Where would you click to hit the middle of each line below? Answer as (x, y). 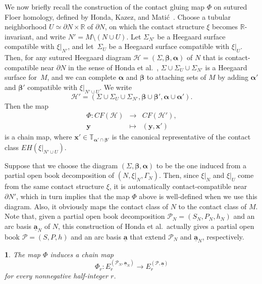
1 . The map (23, 254)
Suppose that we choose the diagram (61, 165)
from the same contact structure (55, 186)
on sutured (230, 7)
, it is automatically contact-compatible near (178, 186)
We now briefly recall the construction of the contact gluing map (105, 7)
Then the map (27, 105)
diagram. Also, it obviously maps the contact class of (86, 206)
